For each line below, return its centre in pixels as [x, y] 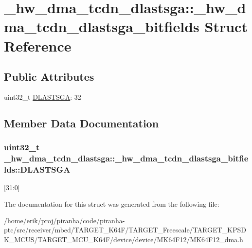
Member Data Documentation [81, 123]
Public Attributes [49, 77]
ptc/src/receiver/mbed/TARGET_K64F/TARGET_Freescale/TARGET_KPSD [125, 230]
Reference [38, 45]
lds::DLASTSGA [37, 169]
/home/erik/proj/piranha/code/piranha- [64, 220]
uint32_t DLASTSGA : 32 [43, 97]
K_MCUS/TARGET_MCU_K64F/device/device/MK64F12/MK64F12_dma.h [124, 239]
